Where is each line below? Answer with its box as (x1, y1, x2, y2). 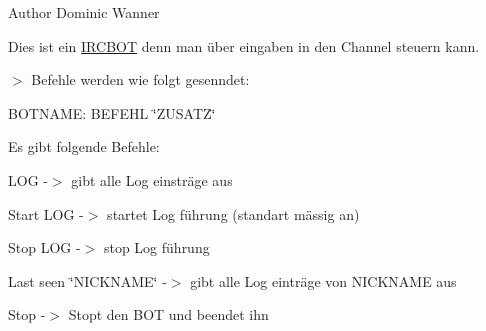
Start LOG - (8, 203, 84, 224)
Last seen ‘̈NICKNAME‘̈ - (8, 270, 167, 291)
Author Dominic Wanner (8, 2, 160, 22)
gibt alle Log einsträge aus (71, 169, 233, 190)
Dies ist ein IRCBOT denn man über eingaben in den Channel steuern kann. (8, 35, 480, 56)
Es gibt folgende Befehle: (8, 136, 160, 157)
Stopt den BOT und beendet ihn (68, 304, 269, 325)
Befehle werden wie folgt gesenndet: (31, 69, 250, 90)
